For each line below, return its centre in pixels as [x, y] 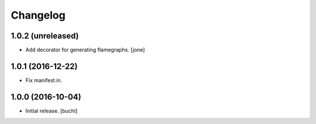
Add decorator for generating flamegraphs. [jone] [85, 50]
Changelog [38, 15]
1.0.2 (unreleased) [45, 36]
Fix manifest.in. [44, 80]
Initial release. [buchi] [51, 111]
